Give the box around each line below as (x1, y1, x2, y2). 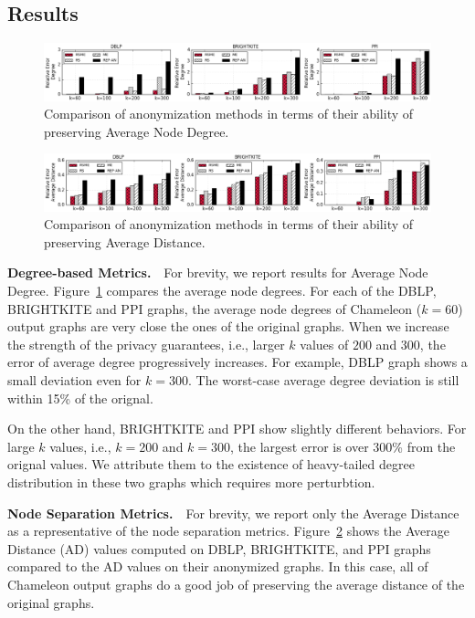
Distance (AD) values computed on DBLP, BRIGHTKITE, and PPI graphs (7, 539, 431, 558)
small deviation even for (7, 371, 142, 390)
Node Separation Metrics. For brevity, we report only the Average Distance (7, 503, 459, 522)
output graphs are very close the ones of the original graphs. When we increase (7, 317, 449, 336)
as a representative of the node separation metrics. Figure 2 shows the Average (7, 521, 449, 540)
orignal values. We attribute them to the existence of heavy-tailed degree (7, 455, 415, 474)
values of (300, 334, 349, 353)
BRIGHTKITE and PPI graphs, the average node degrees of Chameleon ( (7, 299, 422, 318)
